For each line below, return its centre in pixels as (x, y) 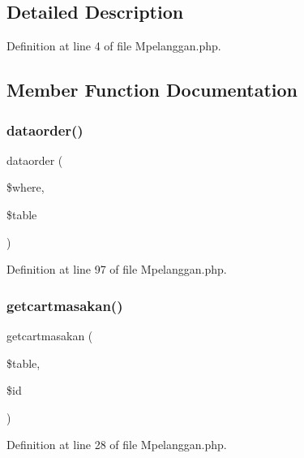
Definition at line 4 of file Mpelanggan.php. (114, 46)
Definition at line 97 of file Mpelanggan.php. (117, 269)
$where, (26, 187)
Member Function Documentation (152, 90)
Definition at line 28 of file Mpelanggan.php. (117, 445)
